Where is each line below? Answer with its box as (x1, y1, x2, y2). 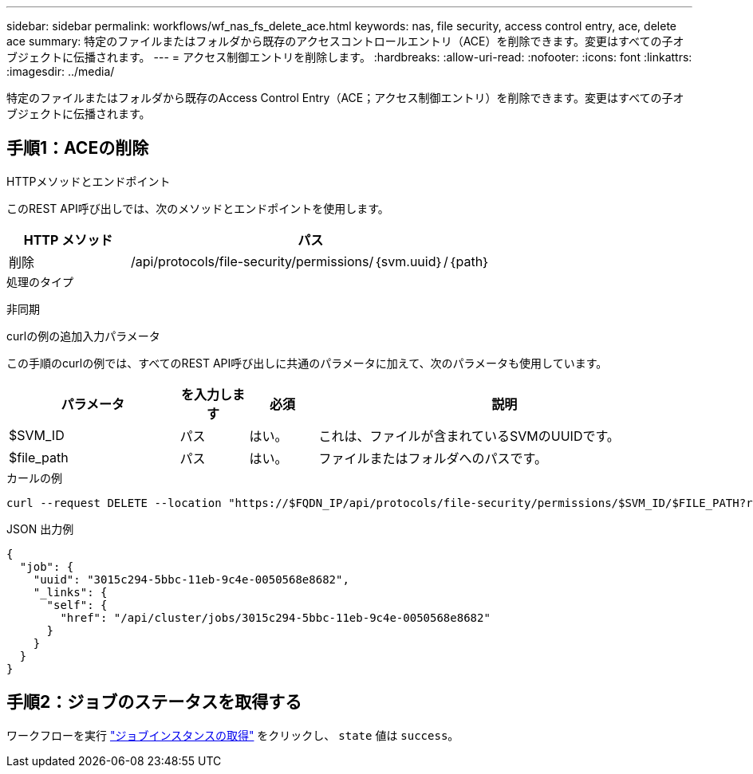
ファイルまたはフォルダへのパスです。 (318, 450, 547, 466)
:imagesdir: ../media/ (6, 65, 115, 78)
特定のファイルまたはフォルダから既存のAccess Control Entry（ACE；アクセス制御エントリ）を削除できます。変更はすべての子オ (6, 91, 684, 104)
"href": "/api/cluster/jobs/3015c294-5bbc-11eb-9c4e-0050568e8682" (60, 611, 491, 624)
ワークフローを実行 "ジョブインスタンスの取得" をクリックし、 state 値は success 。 (6, 728, 459, 742)
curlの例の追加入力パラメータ (6, 328, 160, 343)
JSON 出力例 (6, 521, 74, 536)
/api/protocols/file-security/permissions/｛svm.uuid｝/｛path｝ (130, 253, 491, 269)
